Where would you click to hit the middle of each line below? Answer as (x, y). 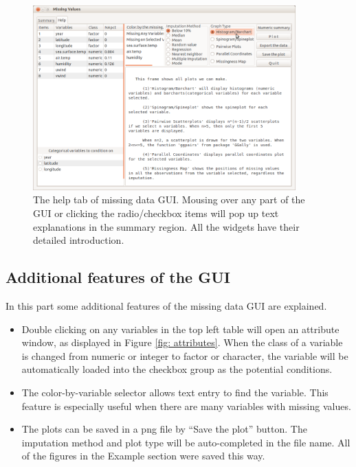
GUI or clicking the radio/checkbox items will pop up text (156, 213)
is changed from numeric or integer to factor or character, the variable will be (185, 355)
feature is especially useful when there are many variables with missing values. (186, 406)
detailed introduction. (79, 240)
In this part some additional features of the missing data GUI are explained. (166, 306)
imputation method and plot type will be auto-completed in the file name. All (186, 442)
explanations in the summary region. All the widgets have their (166, 226)
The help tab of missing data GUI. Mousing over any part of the (169, 200)
